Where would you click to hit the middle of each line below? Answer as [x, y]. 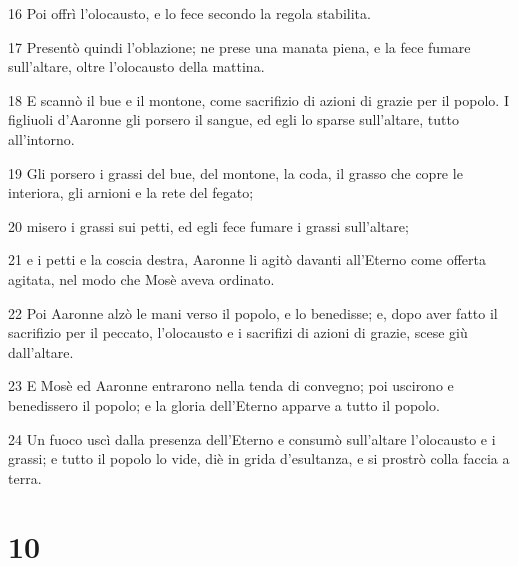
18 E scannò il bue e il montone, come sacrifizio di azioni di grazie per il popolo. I [258, 99]
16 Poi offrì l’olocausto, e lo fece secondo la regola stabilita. [189, 13]
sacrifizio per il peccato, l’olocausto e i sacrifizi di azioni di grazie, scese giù [238, 332]
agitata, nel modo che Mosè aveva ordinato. [141, 278]
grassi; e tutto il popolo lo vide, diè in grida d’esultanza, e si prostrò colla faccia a [259, 458]
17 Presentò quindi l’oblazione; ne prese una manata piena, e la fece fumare [239, 46]
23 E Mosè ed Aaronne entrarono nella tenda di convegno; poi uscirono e [231, 385]
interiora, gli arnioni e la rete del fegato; [131, 192]
